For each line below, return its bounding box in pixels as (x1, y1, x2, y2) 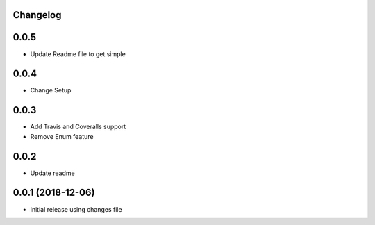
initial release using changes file (30, 205, 122, 213)
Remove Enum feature (30, 132, 94, 140)
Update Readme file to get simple (30, 49, 126, 58)
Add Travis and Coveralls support (30, 122, 126, 131)
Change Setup (30, 86, 72, 94)
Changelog (12, 9, 62, 21)
